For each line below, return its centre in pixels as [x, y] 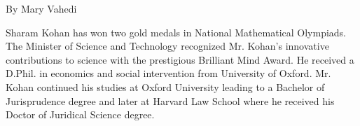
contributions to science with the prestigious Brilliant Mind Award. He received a [180, 59]
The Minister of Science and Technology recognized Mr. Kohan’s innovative [167, 46]
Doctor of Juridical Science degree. [80, 114]
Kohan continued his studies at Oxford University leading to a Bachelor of [165, 86]
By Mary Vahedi [41, 8]
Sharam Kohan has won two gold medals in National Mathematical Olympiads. [176, 32]
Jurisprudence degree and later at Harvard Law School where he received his [170, 100]
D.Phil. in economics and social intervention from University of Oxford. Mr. [168, 73]
